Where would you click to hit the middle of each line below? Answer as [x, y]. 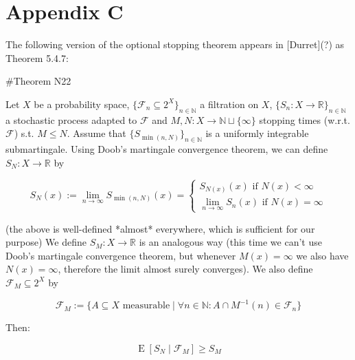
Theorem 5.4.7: [37, 57]
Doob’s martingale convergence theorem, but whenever [121, 255]
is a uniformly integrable [257, 133]
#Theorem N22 [38, 81]
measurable [146, 306]
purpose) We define [46, 242]
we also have [322, 255]
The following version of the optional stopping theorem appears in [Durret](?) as [175, 44]
